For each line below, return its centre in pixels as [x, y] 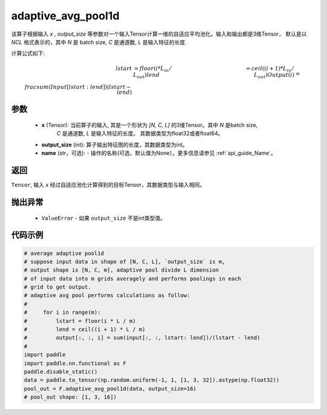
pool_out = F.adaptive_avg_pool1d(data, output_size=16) [110, 388]
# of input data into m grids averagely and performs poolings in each [133, 279]
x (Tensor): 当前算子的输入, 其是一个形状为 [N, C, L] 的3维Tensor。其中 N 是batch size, [150, 125]
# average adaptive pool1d [64, 253]
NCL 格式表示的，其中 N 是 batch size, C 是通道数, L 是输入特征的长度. [99, 42]
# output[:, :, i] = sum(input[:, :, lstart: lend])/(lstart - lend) [142, 338]
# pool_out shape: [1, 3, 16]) [71, 397]
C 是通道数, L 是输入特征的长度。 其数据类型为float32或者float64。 [140, 134]
